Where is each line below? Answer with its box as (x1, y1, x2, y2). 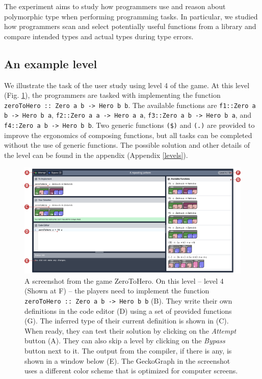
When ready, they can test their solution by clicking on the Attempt (24, 325, 237, 336)
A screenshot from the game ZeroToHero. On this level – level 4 (24, 275, 224, 286)
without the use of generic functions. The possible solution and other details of (4, 140, 250, 150)
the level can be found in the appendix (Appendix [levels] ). (4, 149, 188, 160)
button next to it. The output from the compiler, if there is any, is (24, 345, 232, 356)
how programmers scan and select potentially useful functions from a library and (4, 21, 256, 32)
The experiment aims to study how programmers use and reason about (4, 1, 226, 11)
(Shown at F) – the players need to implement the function (24, 285, 209, 296)
